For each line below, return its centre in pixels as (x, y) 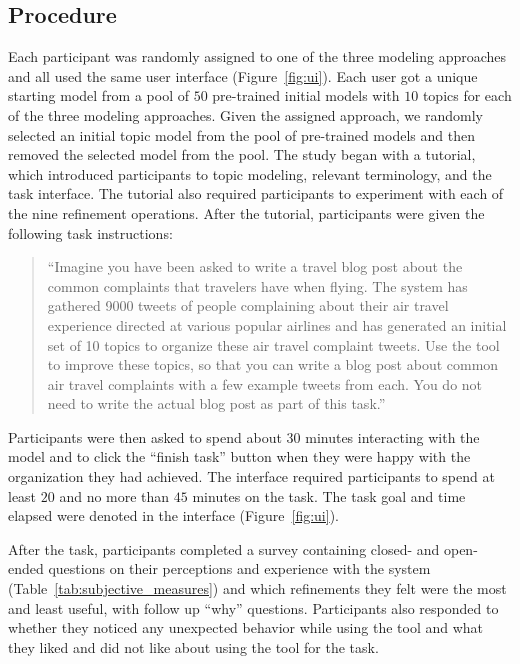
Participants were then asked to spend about (145, 436)
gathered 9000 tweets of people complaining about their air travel (248, 305)
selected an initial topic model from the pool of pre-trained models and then (241, 134)
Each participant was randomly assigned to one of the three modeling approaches (257, 56)
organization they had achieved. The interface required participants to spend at (251, 476)
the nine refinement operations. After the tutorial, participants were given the (246, 212)
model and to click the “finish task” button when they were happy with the (239, 456)
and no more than (114, 495)
